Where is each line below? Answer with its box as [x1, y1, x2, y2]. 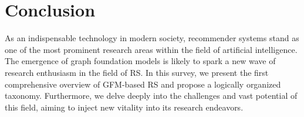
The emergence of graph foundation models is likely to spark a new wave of [5, 55, 276, 67]
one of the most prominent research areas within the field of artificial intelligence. [5, 43, 298, 55]
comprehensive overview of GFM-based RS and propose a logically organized [5, 78, 281, 90]
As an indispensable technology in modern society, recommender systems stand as [5, 32, 299, 44]
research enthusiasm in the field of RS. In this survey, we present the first [5, 66, 269, 78]
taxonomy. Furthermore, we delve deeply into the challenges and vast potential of [5, 89, 298, 102]
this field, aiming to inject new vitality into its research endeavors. [5, 101, 244, 113]
